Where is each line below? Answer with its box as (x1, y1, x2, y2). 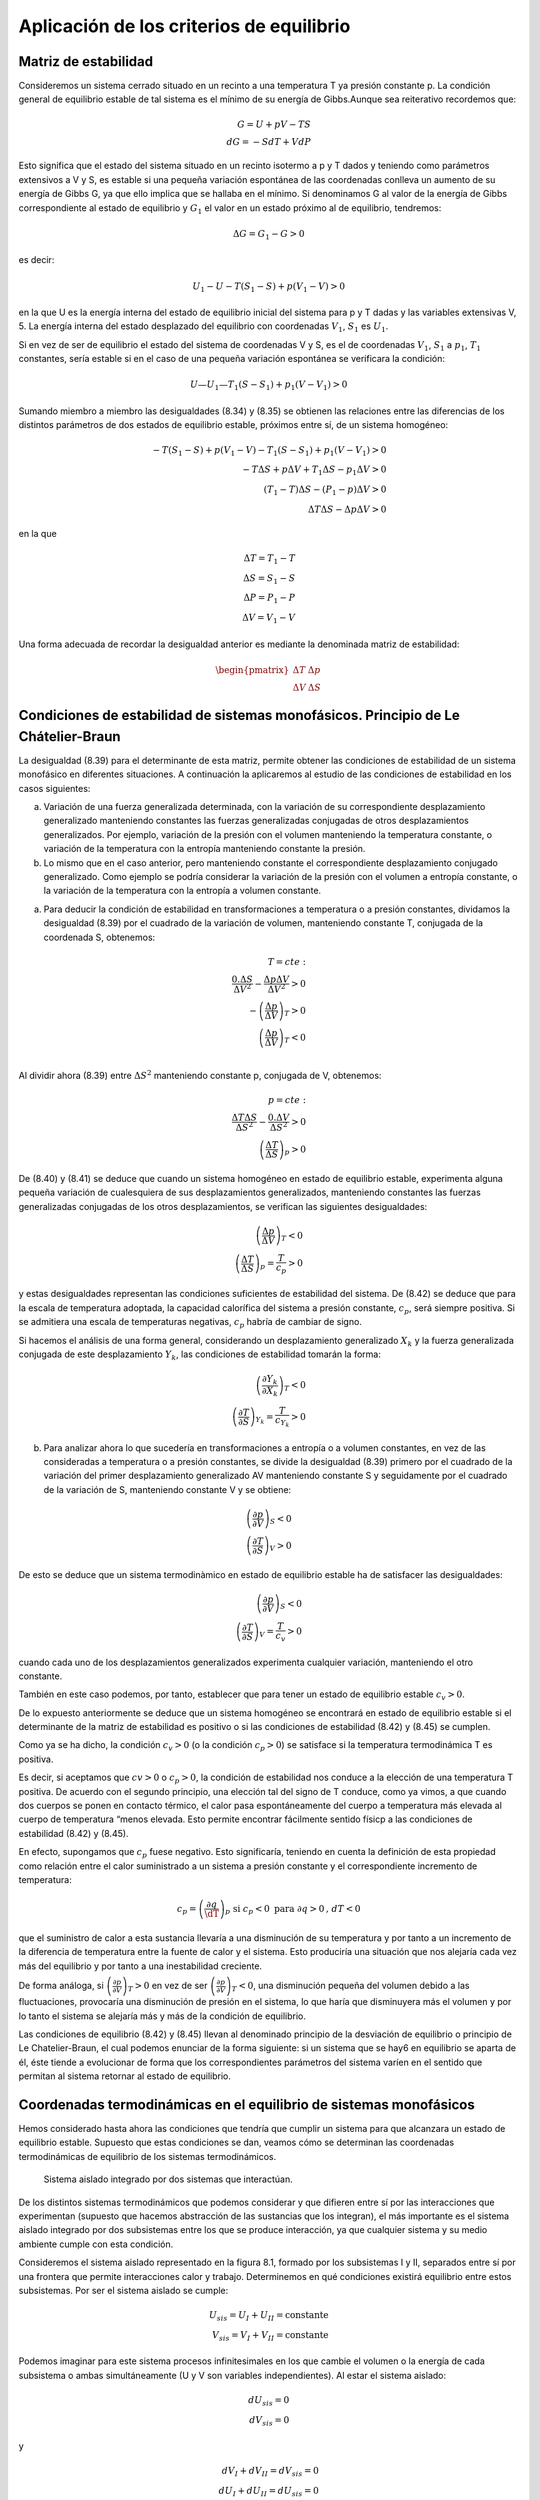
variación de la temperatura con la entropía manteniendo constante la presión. (43, 843, 366, 855)
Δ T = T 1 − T (243, 552, 296, 566)
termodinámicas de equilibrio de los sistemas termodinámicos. (18, 2150, 277, 2162)
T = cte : (267, 956, 307, 967)
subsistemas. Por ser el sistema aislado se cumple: (18, 2284, 229, 2296)
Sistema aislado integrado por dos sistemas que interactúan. (43, 2173, 294, 2185)
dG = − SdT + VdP (226, 136, 312, 147)
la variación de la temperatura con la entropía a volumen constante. (43, 885, 322, 897)
